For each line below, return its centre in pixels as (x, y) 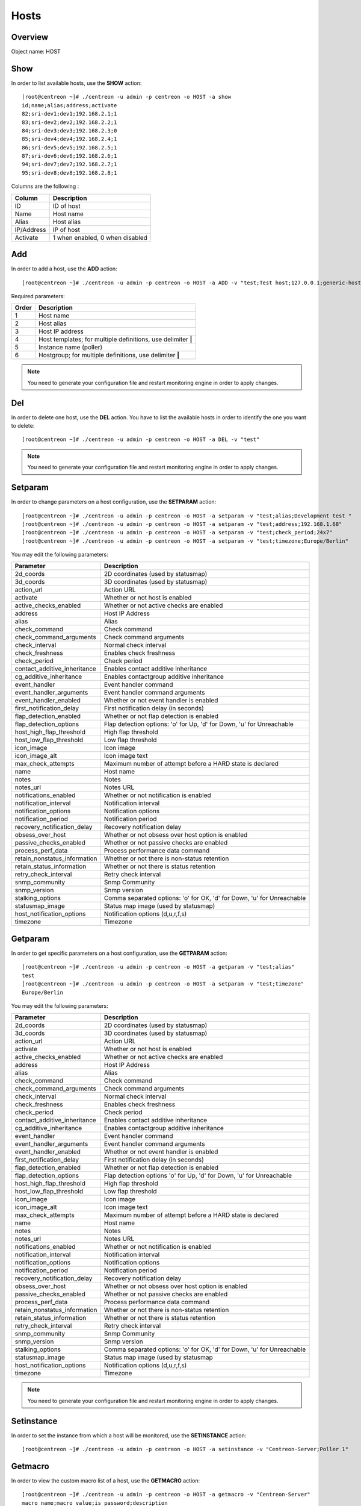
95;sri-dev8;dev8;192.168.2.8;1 (69, 173)
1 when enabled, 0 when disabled (100, 237)
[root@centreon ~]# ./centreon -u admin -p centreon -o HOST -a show (127, 97)
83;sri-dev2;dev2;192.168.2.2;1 (69, 122)
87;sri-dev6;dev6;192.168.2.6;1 (69, 156)
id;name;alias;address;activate (69, 105)
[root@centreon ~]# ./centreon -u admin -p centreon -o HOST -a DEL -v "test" (141, 439)
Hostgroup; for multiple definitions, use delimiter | (109, 355)
